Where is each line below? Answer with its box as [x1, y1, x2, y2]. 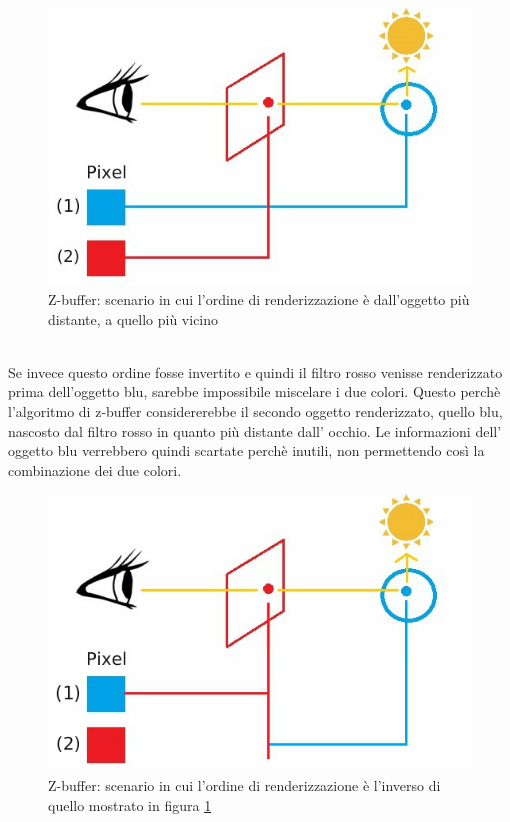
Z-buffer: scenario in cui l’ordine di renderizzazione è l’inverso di [48, 775, 441, 796]
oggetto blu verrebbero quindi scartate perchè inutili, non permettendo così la [8, 440, 485, 461]
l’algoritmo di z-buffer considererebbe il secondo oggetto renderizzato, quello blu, [8, 400, 503, 421]
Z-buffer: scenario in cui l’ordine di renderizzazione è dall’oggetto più [48, 288, 470, 309]
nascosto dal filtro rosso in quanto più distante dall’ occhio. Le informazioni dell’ [8, 420, 502, 441]
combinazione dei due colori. [8, 459, 182, 480]
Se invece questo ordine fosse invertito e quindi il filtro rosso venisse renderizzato [8, 361, 503, 382]
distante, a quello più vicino [48, 308, 219, 329]
